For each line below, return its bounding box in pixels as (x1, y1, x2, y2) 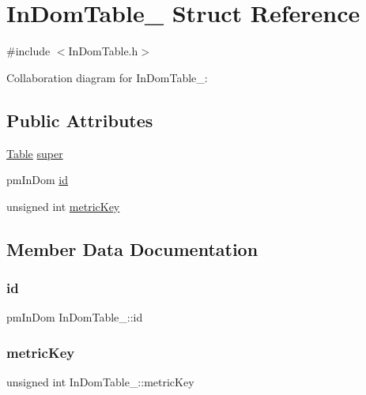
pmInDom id (6, 171, 68, 188)
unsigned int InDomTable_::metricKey (6, 374, 194, 390)
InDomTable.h (68, 43, 138, 59)
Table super (6, 145, 63, 161)
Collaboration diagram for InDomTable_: (6, 69, 208, 85)
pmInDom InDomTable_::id (6, 309, 143, 325)
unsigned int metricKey (6, 197, 120, 214)
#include (6, 43, 51, 59)
